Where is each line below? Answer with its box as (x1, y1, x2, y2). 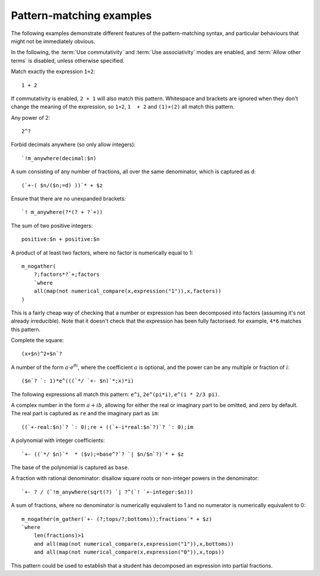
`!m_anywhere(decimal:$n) (21, 155, 97, 161)
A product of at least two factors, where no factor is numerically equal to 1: (11, 249, 194, 256)
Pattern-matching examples (11, 9, 152, 22)
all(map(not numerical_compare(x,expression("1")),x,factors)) (33, 288, 222, 295)
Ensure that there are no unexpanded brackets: (11, 195, 126, 202)
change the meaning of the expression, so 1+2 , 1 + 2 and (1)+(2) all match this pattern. (11, 103, 235, 110)
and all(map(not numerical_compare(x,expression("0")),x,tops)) (33, 549, 225, 556)
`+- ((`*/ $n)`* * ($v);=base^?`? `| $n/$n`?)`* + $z (21, 451, 184, 457)
